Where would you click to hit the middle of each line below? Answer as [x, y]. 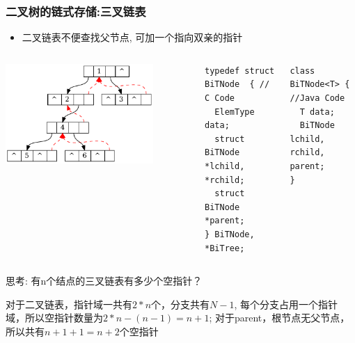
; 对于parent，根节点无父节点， [279, 318]
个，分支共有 [181, 304]
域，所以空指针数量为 [54, 318]
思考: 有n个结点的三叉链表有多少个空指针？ [104, 281]
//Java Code [317, 98]
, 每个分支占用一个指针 [286, 304]
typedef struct [240, 71]
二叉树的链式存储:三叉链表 [76, 11]
